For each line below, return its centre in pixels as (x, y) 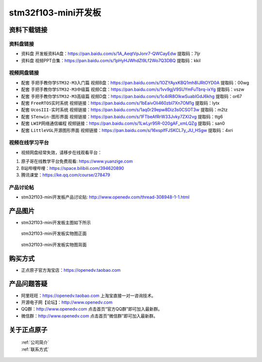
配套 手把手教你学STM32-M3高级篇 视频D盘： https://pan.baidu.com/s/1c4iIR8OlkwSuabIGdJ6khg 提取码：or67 (131, 96)
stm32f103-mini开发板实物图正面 (54, 233)
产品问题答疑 (28, 284)
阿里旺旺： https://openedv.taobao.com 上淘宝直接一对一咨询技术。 (89, 296)
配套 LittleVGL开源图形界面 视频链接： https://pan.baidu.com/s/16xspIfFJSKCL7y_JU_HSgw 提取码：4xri (127, 130)
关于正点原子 (28, 330)
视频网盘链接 (24, 73)
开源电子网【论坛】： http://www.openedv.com (67, 302)
